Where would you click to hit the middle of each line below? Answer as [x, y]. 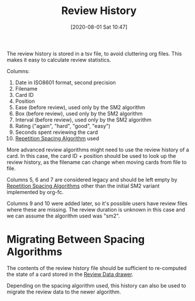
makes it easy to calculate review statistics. [59, 60]
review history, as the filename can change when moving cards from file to [97, 162]
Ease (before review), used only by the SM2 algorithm [80, 107]
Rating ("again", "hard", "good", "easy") [63, 126]
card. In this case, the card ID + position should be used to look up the [91, 155]
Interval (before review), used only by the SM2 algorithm [83, 120]
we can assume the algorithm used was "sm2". [63, 216]
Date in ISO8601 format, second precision [65, 82]
